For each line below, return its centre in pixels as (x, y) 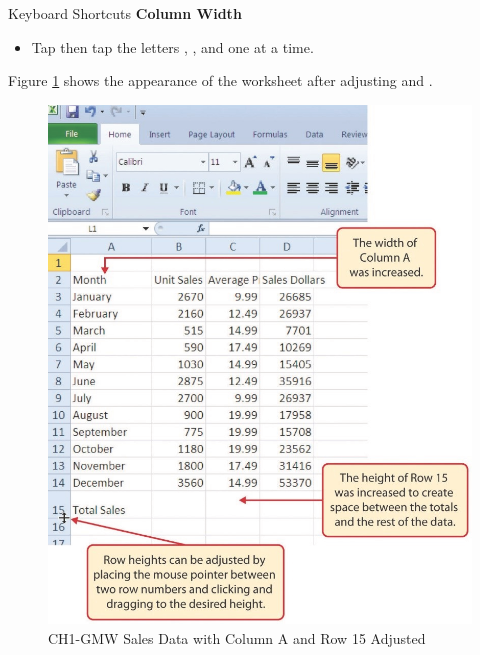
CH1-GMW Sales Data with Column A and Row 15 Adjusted (237, 637)
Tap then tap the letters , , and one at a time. (172, 46)
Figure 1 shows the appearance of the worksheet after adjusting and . (220, 80)
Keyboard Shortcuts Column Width (125, 13)
